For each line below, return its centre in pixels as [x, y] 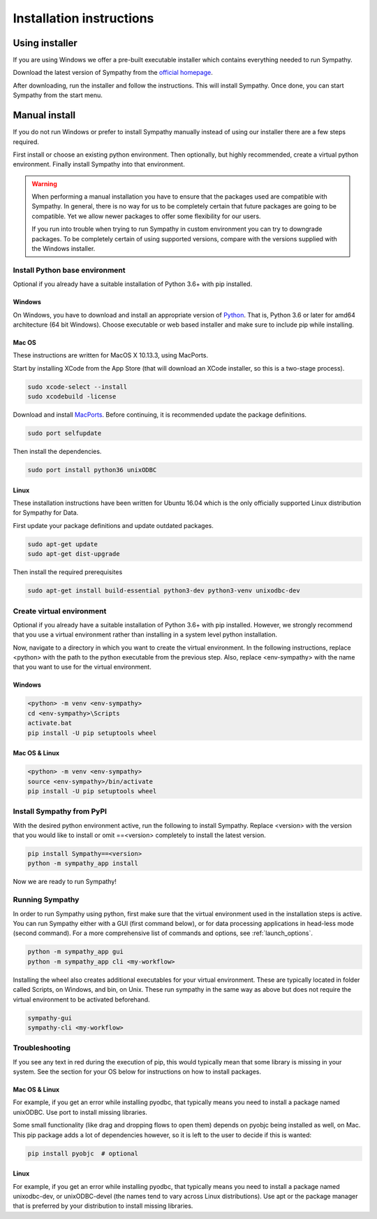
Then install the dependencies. [57, 452]
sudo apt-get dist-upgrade [74, 554]
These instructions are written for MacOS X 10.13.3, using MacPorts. [111, 355]
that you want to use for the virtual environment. [82, 667]
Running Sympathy [46, 900]
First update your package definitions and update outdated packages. [113, 525]
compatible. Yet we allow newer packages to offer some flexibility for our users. [146, 216]
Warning [44, 184]
